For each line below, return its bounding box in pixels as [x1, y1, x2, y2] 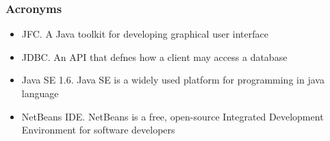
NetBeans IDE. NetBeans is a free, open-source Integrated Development [21, 109, 324, 123]
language [21, 86, 59, 100]
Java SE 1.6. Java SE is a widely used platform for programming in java [21, 73, 325, 87]
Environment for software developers [21, 123, 175, 137]
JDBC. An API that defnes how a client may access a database [21, 49, 288, 64]
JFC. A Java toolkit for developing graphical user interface [21, 27, 268, 41]
